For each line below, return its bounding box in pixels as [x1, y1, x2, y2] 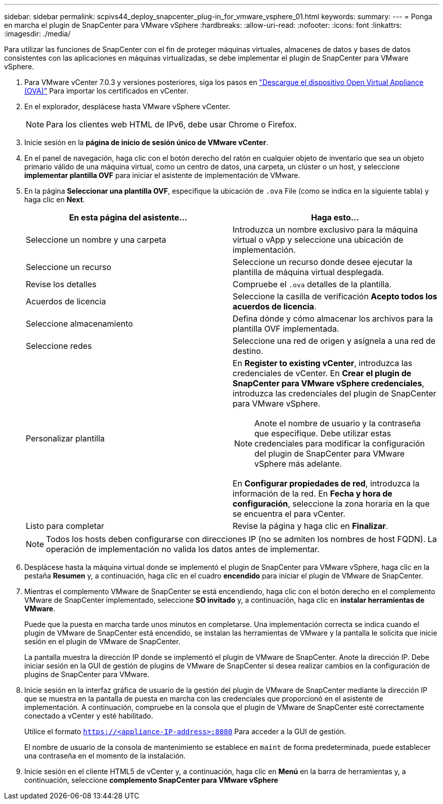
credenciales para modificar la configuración [254, 438, 425, 449]
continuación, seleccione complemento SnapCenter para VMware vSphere [24, 776, 278, 784]
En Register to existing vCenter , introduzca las [233, 358, 413, 368]
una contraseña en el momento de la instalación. [24, 751, 186, 760]
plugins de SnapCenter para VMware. [24, 670, 150, 679]
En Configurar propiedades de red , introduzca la [233, 478, 420, 488]
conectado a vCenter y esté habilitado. [24, 711, 153, 720]
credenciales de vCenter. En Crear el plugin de [233, 368, 412, 378]
